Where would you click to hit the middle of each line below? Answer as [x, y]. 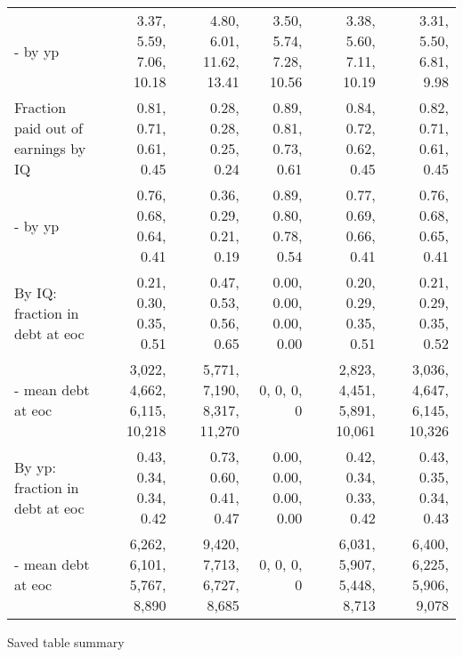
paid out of [49, 128]
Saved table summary [66, 642]
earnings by [50, 148]
